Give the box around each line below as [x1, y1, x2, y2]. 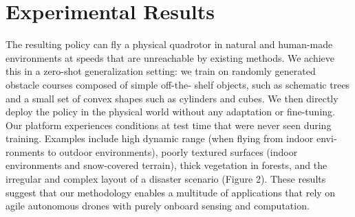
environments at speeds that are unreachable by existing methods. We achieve [6, 50, 335, 65]
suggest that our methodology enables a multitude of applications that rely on [6, 185, 336, 199]
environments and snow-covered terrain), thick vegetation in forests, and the [6, 158, 327, 172]
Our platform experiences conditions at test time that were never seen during [6, 117, 332, 132]
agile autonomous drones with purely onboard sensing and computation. [6, 198, 310, 213]
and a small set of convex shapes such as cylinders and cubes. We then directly [6, 91, 338, 105]
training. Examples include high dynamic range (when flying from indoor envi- [6, 131, 337, 146]
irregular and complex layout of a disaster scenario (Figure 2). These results [6, 172, 326, 186]
